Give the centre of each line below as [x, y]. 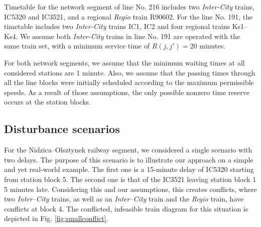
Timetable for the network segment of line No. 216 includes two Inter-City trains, [129, 6]
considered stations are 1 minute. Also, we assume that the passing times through [130, 72]
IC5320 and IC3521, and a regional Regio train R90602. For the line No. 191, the [128, 16]
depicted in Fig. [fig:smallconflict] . [56, 218]
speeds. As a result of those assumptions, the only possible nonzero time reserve [127, 92]
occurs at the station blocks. [47, 102]
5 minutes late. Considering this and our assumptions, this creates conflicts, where [130, 189]
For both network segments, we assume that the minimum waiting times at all [124, 62]
